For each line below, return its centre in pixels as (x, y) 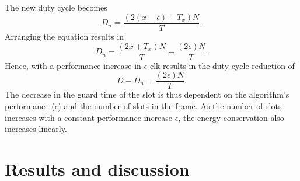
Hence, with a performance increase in (73, 65)
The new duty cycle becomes (56, 7)
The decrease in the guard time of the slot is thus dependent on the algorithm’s (147, 94)
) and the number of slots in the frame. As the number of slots (170, 105)
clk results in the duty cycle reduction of (222, 65)
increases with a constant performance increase (89, 117)
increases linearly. (36, 129)
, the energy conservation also (231, 117)
